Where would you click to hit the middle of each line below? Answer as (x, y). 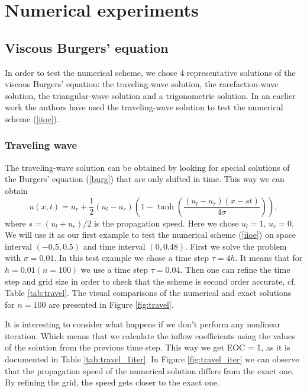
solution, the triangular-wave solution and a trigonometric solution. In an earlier (150, 95)
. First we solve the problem (236, 246)
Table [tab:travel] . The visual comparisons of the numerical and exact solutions (148, 293)
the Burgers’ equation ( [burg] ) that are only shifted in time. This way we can (145, 179)
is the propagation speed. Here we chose (166, 223)
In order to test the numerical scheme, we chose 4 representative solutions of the (150, 72)
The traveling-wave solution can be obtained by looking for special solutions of (147, 167)
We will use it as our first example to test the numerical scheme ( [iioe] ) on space (151, 235)
